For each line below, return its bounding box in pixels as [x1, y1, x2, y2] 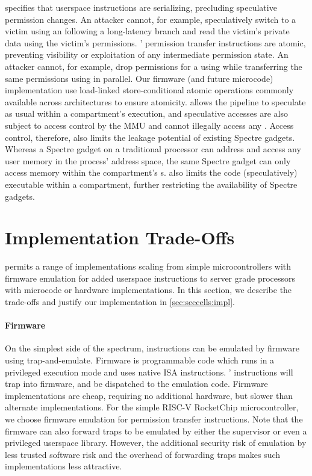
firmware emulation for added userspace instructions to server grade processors [5, 271, 296, 284]
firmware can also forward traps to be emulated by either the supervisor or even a [5, 424, 307, 437]
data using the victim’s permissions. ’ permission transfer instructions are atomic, [5, 36, 306, 49]
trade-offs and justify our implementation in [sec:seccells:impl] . [5, 295, 235, 308]
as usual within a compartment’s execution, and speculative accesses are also [5, 107, 289, 120]
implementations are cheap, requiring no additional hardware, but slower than [5, 389, 293, 401]
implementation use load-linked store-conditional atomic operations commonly [5, 84, 294, 96]
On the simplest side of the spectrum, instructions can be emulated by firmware [5, 342, 300, 354]
